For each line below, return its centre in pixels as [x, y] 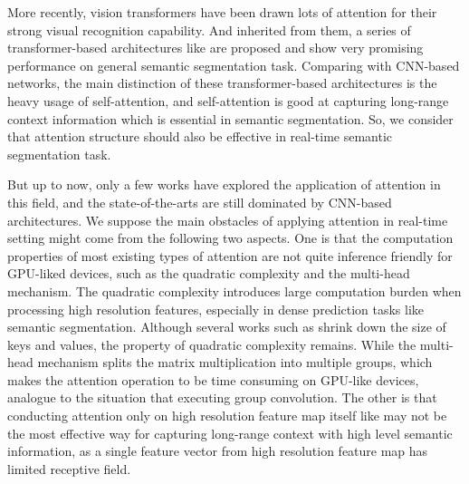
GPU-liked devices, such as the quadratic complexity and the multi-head [209, 273]
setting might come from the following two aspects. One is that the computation [230, 238]
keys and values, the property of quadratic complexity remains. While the [212, 344]
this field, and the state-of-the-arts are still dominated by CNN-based [200, 202]
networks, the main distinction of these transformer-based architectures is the [222, 83]
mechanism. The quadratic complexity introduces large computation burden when [234, 290]
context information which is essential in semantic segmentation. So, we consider [230, 118]
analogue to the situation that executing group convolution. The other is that [222, 397]
